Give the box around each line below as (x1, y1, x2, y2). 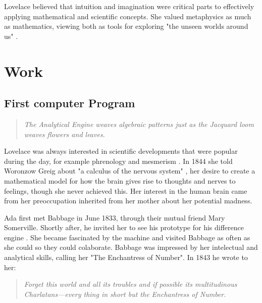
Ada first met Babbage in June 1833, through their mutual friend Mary (4, 212, 225, 223)
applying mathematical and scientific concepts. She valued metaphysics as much (4, 11, 251, 21)
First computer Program (4, 95, 135, 111)
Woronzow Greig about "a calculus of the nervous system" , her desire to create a (4, 165, 255, 176)
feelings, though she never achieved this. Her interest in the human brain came (4, 185, 247, 196)
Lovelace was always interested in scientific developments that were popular (4, 146, 238, 156)
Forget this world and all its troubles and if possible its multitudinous (24, 279, 237, 289)
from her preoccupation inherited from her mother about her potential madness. (4, 195, 252, 206)
